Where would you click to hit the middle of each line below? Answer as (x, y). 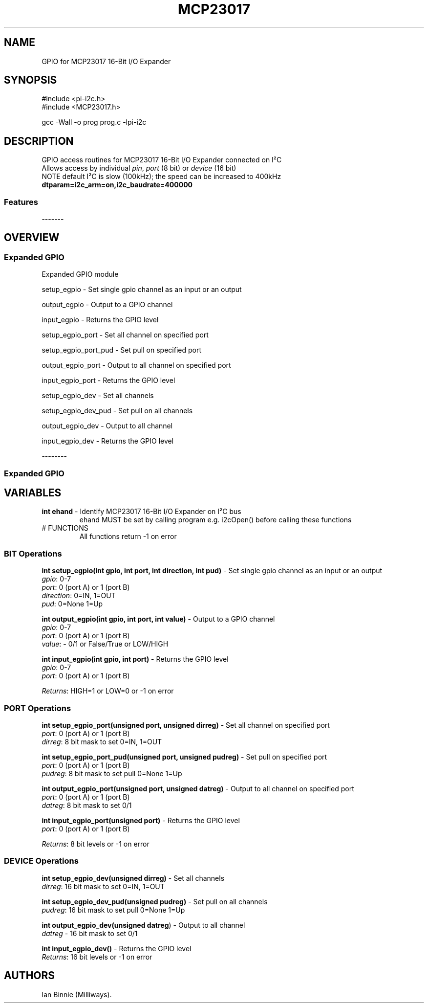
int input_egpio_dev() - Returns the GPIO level (117, 948)
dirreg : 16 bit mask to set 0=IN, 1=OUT (103, 886)
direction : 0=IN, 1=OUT (79, 596)
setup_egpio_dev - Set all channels (98, 396)
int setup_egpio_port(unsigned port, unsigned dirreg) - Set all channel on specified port (186, 725)
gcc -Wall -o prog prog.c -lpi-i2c (94, 122)
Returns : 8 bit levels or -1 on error (96, 844)
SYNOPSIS (31, 80)
